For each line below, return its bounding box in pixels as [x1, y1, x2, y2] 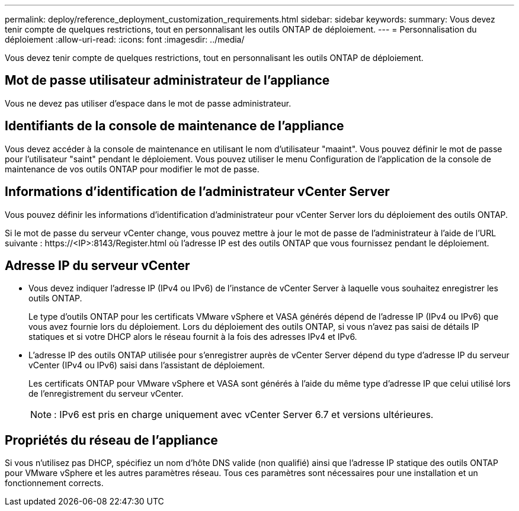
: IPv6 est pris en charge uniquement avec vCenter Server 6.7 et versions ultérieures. [54, 409, 434, 421]
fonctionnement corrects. [5, 478, 104, 488]
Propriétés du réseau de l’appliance [5, 432, 218, 448]
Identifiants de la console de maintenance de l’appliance [5, 118, 344, 134]
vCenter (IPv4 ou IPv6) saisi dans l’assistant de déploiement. [28, 360, 265, 371]
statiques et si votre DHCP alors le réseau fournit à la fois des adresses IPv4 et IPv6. [28, 332, 357, 342]
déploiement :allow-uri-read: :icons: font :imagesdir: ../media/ [5, 34, 245, 44]
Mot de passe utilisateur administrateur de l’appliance [5, 73, 330, 88]
